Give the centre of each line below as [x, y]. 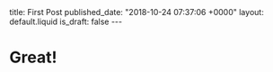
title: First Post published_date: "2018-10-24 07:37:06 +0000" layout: [137, 12]
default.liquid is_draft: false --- [66, 21]
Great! [33, 57]
